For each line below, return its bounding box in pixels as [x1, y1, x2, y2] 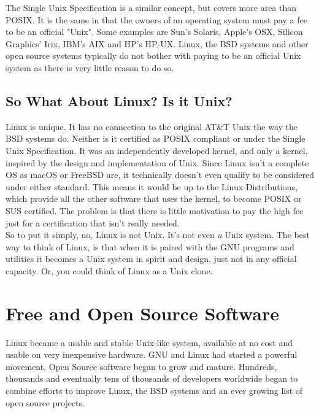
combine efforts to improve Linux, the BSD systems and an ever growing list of [6, 384, 303, 396]
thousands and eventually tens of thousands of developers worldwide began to [6, 372, 298, 385]
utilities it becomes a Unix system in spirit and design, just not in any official [6, 252, 297, 265]
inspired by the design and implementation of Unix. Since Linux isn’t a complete [6, 156, 309, 169]
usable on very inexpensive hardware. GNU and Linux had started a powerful [6, 348, 298, 361]
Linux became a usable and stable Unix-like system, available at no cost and [6, 336, 293, 349]
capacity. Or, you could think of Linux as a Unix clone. [6, 264, 213, 277]
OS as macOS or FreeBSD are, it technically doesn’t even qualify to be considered [6, 168, 315, 181]
